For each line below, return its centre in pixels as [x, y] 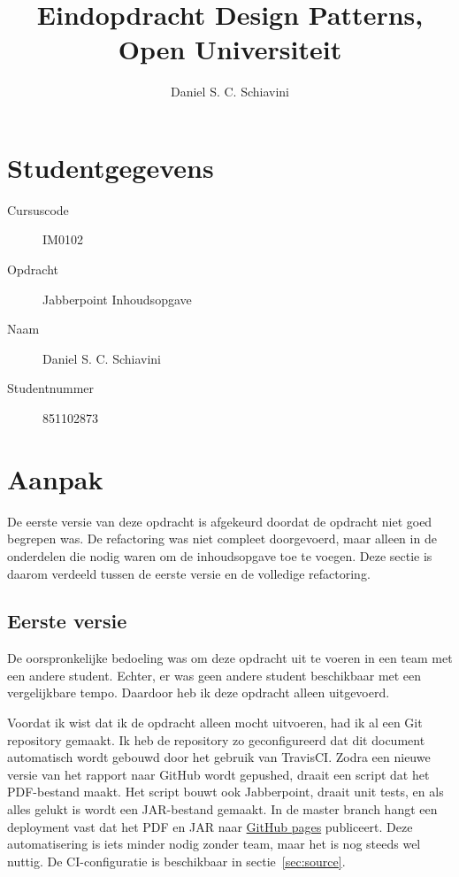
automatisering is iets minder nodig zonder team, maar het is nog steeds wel [214, 844]
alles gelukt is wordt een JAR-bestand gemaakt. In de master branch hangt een [222, 809]
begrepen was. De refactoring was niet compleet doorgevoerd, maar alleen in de [222, 539]
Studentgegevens [111, 167]
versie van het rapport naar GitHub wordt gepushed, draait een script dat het [218, 774]
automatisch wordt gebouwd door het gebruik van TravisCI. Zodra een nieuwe [219, 757]
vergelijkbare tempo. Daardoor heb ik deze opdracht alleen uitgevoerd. [199, 692]
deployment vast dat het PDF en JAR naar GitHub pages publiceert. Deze [210, 826]
